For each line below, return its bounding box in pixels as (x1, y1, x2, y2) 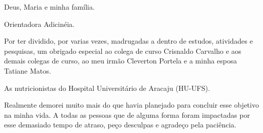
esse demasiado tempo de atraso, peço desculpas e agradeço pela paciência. (4, 119, 237, 130)
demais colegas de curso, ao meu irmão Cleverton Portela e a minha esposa (4, 55, 237, 66)
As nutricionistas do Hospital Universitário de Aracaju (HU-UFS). (4, 82, 210, 93)
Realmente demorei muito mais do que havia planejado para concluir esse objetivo (4, 99, 259, 110)
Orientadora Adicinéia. (4, 18, 74, 29)
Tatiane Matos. (4, 65, 51, 76)
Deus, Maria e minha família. (4, 2, 95, 12)
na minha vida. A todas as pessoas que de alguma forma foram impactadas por (4, 109, 250, 120)
